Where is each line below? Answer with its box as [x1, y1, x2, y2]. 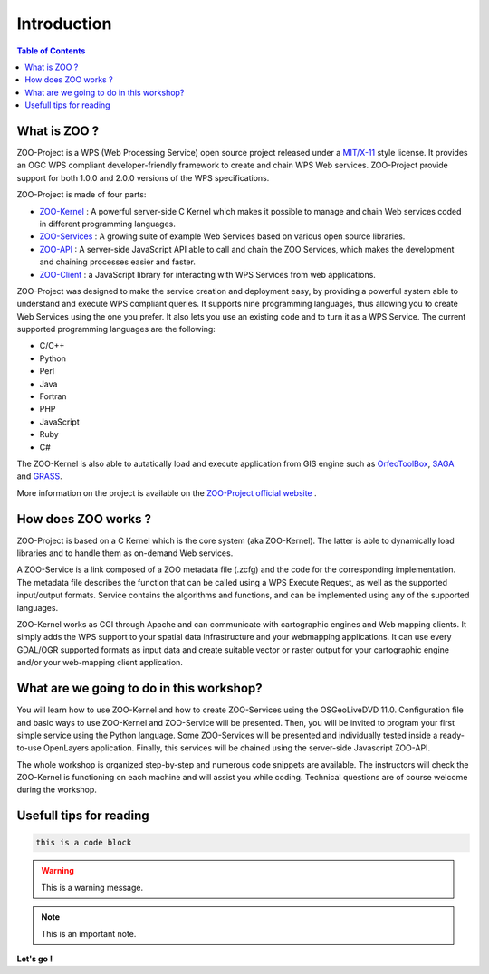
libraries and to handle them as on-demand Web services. [16, 548, 234, 559]
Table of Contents [16, 45, 86, 56]
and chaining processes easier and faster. [39, 256, 197, 267]
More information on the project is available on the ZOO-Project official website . [16, 487, 317, 498]
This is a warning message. [41, 882, 144, 893]
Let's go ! [16, 953, 53, 964]
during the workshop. [16, 784, 97, 796]
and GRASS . [16, 471, 62, 482]
